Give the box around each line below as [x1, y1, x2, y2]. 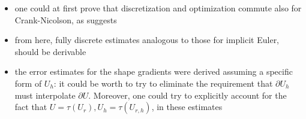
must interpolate [14, 89, 76, 101]
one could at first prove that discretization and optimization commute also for [14, 2, 302, 14]
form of [14, 77, 42, 89]
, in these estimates [151, 100, 223, 113]
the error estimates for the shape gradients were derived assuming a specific [14, 65, 293, 78]
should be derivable [14, 45, 86, 57]
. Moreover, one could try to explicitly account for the [88, 89, 287, 101]
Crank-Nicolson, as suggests [14, 13, 117, 26]
